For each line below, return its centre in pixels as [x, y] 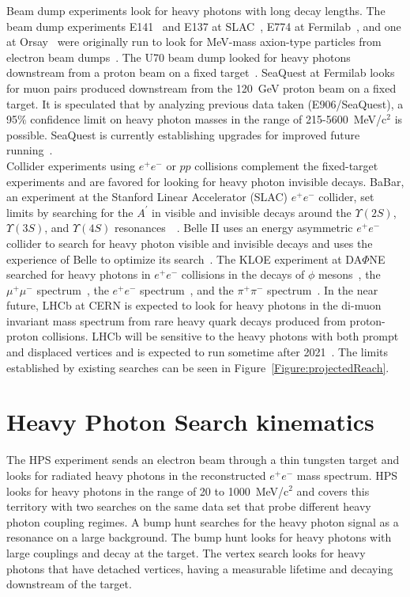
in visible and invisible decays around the [252, 212]
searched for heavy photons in [79, 274]
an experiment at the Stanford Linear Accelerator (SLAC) [147, 197]
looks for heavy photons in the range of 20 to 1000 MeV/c [148, 491]
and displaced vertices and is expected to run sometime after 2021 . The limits [197, 352]
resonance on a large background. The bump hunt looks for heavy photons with [199, 537]
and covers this [333, 491]
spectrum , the [73, 289]
